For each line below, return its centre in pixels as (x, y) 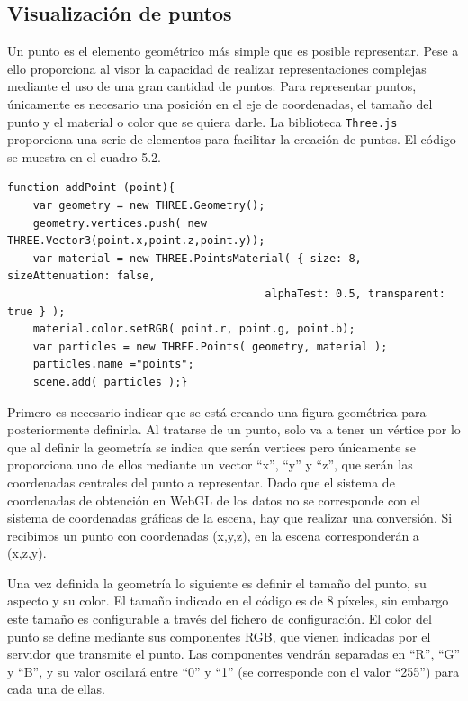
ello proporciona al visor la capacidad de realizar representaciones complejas (217, 68)
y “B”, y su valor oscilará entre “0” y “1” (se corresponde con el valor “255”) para (234, 671)
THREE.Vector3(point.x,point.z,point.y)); (136, 241)
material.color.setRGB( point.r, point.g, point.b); (194, 329)
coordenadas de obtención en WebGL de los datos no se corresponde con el (214, 500)
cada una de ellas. (56, 689)
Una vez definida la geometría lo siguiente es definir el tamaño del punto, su (217, 583)
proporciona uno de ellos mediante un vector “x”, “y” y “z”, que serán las (210, 464)
